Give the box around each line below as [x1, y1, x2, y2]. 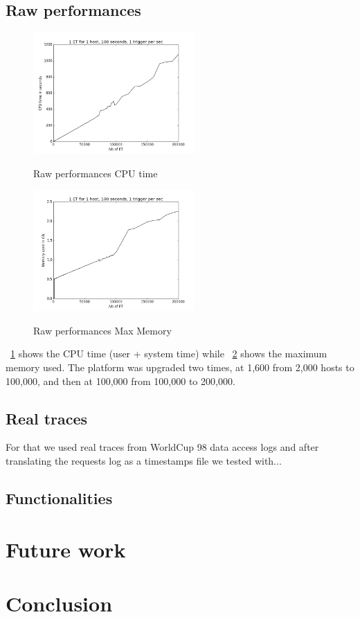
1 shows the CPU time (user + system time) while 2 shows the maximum [10, 346, 327, 361]
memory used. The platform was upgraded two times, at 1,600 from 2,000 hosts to [6, 359, 354, 374]
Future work [6, 535, 126, 563]
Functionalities [6, 487, 113, 508]
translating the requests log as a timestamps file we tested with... [6, 453, 282, 467]
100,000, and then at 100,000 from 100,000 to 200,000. [6, 373, 235, 388]
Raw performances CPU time [33, 166, 158, 180]
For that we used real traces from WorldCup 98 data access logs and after [6, 440, 319, 454]
